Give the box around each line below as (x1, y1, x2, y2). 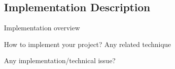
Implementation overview (4, 23, 80, 33)
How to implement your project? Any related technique (4, 39, 171, 49)
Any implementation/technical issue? (4, 55, 116, 66)
